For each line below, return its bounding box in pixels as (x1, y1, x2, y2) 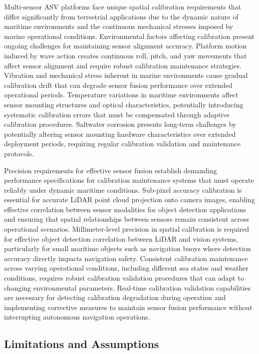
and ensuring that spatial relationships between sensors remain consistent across (4, 214, 250, 224)
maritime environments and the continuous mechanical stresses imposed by (4, 21, 234, 31)
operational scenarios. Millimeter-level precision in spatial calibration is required (4, 224, 250, 234)
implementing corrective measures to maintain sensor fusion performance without (4, 302, 253, 312)
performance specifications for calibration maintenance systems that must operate (4, 175, 254, 185)
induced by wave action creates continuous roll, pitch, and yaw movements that (4, 50, 247, 60)
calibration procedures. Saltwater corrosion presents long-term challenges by (4, 119, 237, 129)
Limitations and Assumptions (4, 336, 159, 352)
